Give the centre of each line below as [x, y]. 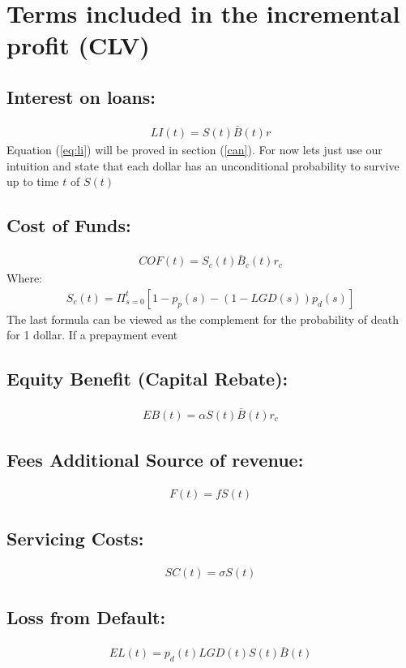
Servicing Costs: [75, 539]
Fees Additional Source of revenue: [155, 459]
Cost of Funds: [69, 225]
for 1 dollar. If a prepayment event [92, 335]
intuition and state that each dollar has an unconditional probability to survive [203, 165]
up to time [33, 181]
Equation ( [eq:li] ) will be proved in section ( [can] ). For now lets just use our [194, 150]
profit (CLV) [78, 45]
